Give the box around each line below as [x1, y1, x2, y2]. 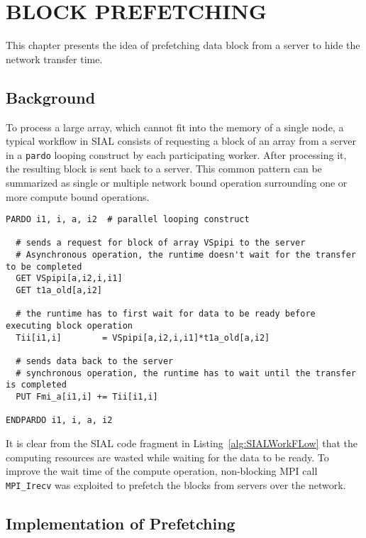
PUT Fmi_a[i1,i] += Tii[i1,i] [16, 391, 158, 402]
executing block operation [6, 321, 133, 331]
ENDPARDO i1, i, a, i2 [6, 415, 113, 426]
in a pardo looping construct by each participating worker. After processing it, [6, 147, 347, 162]
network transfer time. [6, 51, 103, 66]
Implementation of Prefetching [6, 512, 235, 534]
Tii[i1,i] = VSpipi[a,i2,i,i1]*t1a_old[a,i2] [16, 332, 270, 343]
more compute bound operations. [6, 189, 150, 204]
